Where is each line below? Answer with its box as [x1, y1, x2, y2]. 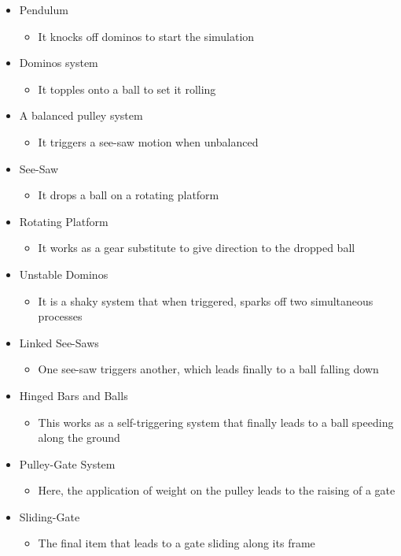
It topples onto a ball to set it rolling [38, 80, 216, 97]
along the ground [38, 429, 120, 446]
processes [38, 308, 83, 324]
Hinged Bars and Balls [19, 387, 128, 403]
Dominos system [19, 54, 98, 71]
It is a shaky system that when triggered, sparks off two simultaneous [38, 292, 373, 309]
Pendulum [19, 2, 68, 17]
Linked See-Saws [19, 334, 99, 350]
